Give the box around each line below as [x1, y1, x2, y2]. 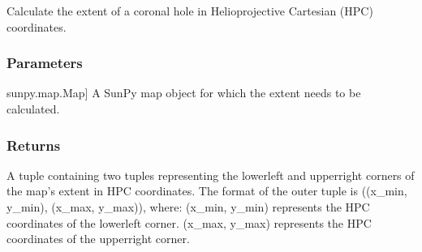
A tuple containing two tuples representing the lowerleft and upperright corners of [6, 166, 415, 183]
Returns [6, 135, 61, 155]
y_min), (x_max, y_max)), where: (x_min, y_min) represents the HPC [6, 199, 370, 215]
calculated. [6, 100, 60, 117]
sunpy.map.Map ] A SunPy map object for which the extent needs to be [6, 84, 361, 101]
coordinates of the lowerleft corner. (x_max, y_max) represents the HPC [6, 214, 372, 231]
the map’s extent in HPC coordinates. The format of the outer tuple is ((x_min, [6, 182, 407, 199]
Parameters [6, 53, 83, 73]
